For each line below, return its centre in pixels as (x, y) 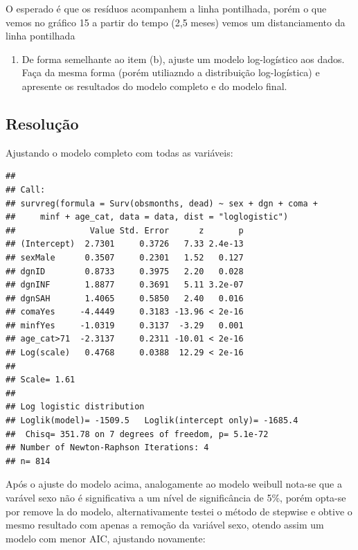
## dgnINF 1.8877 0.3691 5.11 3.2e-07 (125, 285)
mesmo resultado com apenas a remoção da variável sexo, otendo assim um (165, 525)
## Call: (26, 189)
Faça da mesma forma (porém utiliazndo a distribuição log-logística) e (171, 72)
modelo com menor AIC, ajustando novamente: (106, 538)
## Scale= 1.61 (41, 380)
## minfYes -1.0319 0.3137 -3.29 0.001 (125, 325)
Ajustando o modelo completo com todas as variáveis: (119, 152)
